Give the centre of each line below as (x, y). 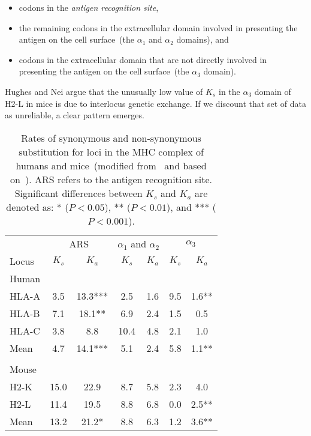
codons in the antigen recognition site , (89, 7)
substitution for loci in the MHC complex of (111, 151)
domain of (273, 91)
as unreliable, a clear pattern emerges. (75, 115)
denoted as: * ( (37, 207)
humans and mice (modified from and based (111, 165)
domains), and (203, 39)
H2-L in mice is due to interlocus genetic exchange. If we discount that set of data (155, 103)
